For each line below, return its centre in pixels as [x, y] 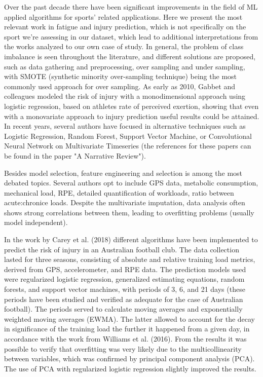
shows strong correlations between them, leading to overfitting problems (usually [129, 212]
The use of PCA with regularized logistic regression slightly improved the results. [130, 368]
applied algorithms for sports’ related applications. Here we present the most [123, 16]
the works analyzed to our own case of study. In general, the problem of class [124, 46]
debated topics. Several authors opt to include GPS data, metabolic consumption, [131, 183]
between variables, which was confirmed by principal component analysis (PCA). [129, 359]
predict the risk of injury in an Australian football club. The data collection [122, 249]
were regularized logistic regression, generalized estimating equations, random [124, 279]
